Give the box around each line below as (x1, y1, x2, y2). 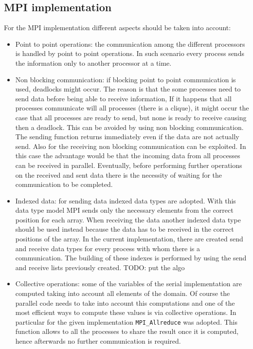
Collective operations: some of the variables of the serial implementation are (15, 278, 242, 289)
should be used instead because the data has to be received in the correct (15, 224, 234, 234)
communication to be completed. (15, 179, 113, 189)
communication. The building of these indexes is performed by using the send (15, 253, 247, 263)
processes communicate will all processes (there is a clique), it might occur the (15, 103, 249, 113)
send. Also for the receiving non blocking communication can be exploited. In (15, 141, 246, 151)
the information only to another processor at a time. (15, 57, 172, 68)
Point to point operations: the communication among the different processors (15, 38, 245, 49)
